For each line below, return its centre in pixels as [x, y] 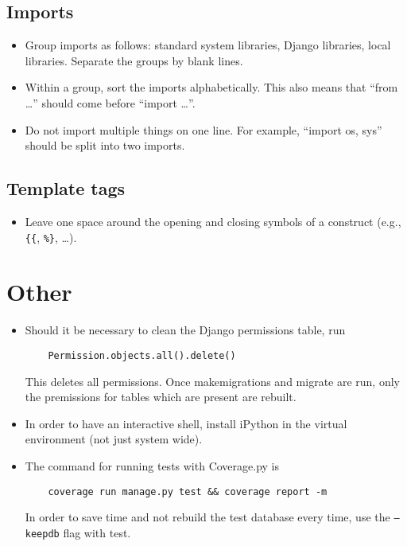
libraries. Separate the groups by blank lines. [134, 60]
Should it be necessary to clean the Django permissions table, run [185, 330]
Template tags [66, 188]
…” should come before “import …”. [110, 102]
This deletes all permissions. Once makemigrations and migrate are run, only [212, 381]
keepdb [42, 534]
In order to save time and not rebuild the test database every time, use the [207, 517]
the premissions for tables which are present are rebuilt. [161, 397]
